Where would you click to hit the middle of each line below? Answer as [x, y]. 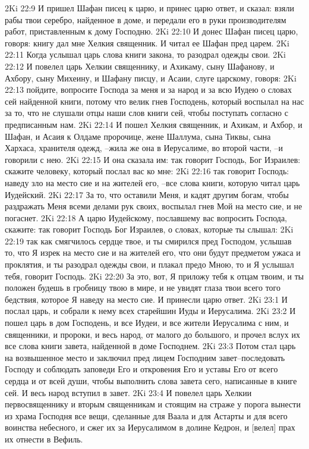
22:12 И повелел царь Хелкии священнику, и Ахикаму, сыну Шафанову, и [140, 66]
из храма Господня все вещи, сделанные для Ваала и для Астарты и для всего [146, 415]
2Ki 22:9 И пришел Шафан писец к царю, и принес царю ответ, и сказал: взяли [149, 8]
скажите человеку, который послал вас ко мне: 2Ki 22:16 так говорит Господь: [147, 171]
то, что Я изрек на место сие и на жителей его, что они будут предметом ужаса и [153, 252]
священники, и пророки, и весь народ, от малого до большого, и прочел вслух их [153, 334]
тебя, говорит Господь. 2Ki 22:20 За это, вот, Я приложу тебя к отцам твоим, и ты [154, 276]
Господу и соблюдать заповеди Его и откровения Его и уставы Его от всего [141, 369]
